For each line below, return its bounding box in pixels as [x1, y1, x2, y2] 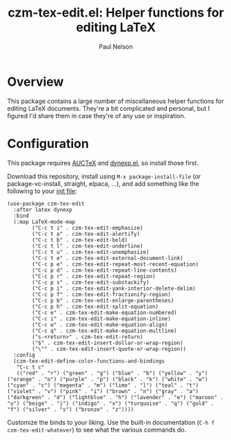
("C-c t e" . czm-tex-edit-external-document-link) [32, 255, 184, 262]
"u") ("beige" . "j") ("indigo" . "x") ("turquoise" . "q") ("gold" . [7, 400, 214, 407]
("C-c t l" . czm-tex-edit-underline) [32, 242, 143, 250]
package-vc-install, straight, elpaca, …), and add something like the [7, 179, 199, 187]
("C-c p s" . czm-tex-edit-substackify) [32, 279, 150, 286]
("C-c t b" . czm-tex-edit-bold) [32, 237, 128, 244]
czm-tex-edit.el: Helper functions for [8, 5, 224, 21]
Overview [7, 74, 64, 89]
